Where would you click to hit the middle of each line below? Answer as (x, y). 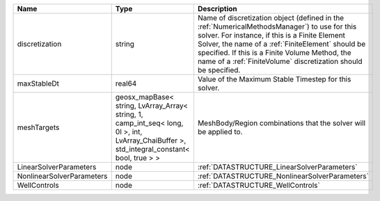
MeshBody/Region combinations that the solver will (281, 123)
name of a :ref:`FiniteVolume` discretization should (280, 61)
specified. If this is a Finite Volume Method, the (274, 53)
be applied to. (220, 132)
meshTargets (38, 127)
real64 (126, 83)
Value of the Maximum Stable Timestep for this (274, 79)
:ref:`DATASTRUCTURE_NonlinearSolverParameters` (283, 176)
